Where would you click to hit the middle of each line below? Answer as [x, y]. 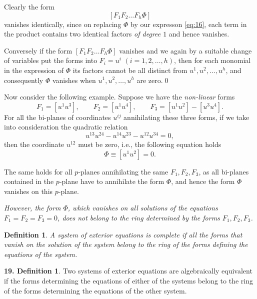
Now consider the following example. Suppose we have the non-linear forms [119, 97]
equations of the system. [41, 254]
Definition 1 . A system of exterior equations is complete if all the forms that [123, 234]
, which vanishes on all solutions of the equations [143, 208]
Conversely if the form [38, 50]
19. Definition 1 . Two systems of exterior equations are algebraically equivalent [128, 271]
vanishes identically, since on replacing [63, 24]
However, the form [32, 208]
